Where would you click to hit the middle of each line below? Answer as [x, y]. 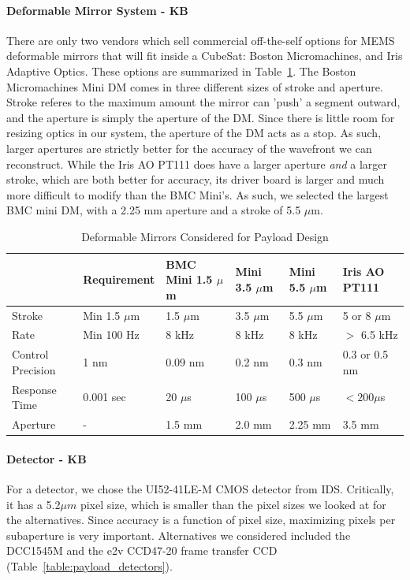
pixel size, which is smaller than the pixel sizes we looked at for [233, 504]
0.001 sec [104, 397]
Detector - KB [47, 458]
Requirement [119, 279]
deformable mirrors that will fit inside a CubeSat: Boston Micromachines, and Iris [205, 56]
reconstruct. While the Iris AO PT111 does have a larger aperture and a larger [197, 164]
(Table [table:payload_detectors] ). [89, 565]
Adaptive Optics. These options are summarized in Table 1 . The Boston [181, 71]
